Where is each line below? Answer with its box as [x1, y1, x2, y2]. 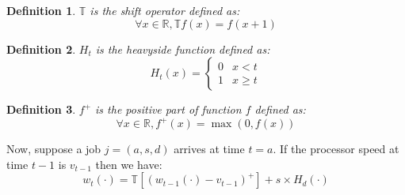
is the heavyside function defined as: [95, 40, 270, 57]
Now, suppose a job [6, 141, 101, 157]
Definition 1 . [6, 2, 76, 18]
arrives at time [174, 141, 245, 157]
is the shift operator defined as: [90, 2, 240, 18]
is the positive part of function [95, 101, 242, 118]
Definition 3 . [6, 101, 76, 118]
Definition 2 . [6, 40, 76, 57]
